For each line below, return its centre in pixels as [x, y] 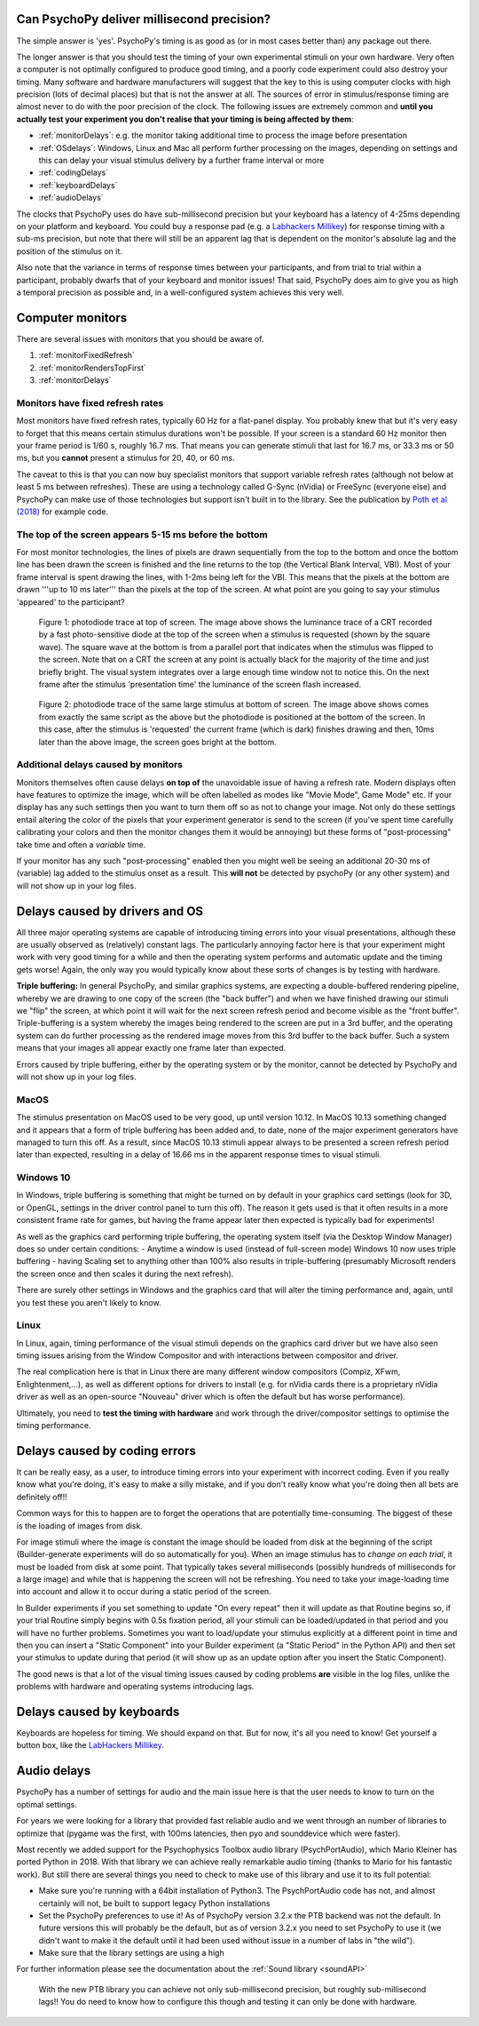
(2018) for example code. [63, 512]
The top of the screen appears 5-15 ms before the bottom [142, 535]
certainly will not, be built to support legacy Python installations [154, 1903]
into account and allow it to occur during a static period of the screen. [144, 1592]
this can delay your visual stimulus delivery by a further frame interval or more [181, 161]
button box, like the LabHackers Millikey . [90, 1745]
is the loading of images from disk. [80, 1525]
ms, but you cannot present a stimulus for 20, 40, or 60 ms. [126, 458]
